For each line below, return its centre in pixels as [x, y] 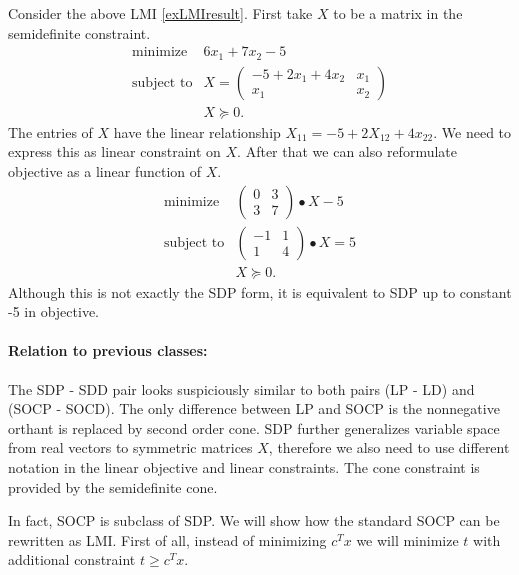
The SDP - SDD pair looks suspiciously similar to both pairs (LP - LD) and [241, 388]
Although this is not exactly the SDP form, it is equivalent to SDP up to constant [260, 291]
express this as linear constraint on [114, 151]
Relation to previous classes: [108, 350]
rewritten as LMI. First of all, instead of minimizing [167, 539]
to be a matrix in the [398, 13]
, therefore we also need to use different [389, 447]
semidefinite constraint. [79, 32]
